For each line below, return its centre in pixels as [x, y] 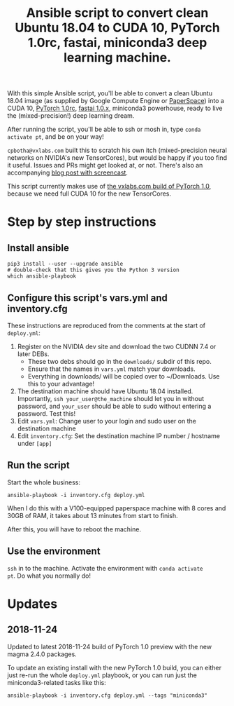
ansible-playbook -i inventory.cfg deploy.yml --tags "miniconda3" [108, 695]
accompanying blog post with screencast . [67, 172]
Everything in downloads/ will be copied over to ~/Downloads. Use [124, 376]
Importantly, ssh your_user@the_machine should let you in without [111, 399]
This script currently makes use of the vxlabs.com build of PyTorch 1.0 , [109, 186]
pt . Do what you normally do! [49, 576]
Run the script [38, 465]
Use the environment [54, 551]
